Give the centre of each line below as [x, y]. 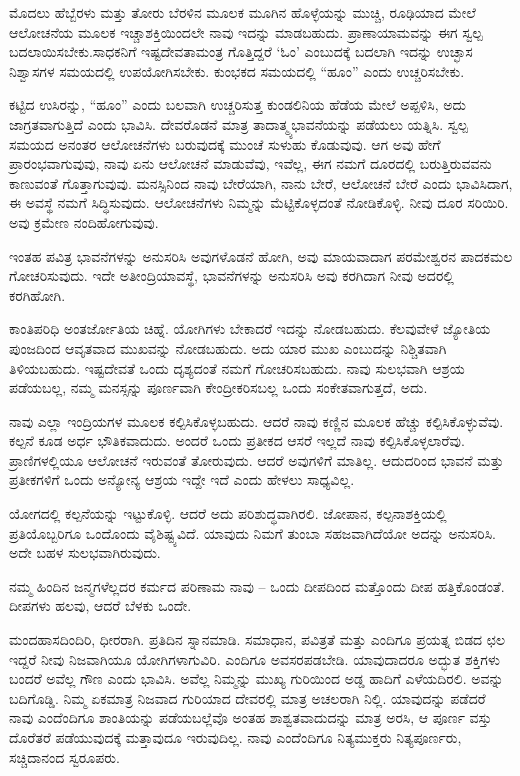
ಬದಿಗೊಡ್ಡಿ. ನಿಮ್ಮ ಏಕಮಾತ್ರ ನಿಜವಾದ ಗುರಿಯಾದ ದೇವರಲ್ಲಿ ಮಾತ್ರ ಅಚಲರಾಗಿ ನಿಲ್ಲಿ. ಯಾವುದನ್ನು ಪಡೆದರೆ [247, 697]
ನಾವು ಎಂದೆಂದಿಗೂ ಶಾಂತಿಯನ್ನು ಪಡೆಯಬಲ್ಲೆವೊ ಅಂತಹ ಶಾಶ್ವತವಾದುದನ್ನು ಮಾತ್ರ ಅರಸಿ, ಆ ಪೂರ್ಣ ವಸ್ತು [250, 717]
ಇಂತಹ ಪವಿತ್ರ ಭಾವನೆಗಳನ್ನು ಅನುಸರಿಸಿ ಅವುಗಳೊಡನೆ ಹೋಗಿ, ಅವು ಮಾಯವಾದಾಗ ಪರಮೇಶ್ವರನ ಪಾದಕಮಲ [261, 255]
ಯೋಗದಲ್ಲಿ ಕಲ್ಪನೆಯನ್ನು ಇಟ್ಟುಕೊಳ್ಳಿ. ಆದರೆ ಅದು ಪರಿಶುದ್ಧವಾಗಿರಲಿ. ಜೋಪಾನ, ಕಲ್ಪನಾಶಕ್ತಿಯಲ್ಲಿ [228, 513]
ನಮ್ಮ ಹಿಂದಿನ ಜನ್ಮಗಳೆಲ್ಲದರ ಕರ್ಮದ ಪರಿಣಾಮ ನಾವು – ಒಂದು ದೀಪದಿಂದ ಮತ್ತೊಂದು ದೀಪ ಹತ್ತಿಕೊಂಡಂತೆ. [257, 585]
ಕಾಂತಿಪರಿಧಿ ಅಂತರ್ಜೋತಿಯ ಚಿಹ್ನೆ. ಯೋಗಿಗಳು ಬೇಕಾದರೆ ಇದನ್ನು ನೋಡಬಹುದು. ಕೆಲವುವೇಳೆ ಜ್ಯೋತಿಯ [250, 328]
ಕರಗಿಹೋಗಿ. [37, 294]
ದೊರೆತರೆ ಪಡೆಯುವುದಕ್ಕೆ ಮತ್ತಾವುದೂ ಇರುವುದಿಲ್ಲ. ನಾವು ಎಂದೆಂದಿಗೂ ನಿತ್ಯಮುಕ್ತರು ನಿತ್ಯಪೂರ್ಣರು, [235, 737]
